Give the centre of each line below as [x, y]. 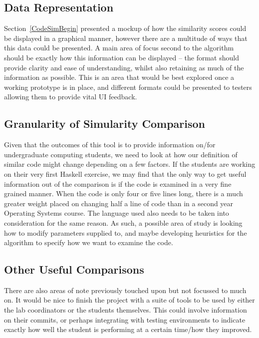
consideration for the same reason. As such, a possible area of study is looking [123, 222]
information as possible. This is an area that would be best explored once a [119, 77]
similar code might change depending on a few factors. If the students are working [130, 164]
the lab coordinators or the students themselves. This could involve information [126, 310]
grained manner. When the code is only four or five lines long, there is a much [124, 193]
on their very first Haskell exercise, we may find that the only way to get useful [125, 173]
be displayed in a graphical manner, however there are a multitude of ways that [126, 38]
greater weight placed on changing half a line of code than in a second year [119, 203]
